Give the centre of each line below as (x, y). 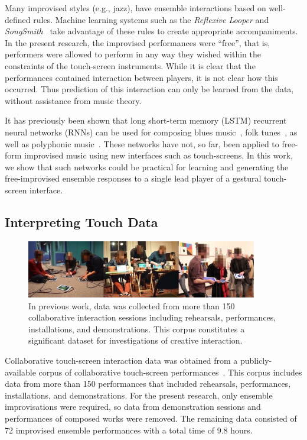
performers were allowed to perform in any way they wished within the (133, 54)
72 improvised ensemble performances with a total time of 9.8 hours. (129, 430)
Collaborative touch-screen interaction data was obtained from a (121, 360)
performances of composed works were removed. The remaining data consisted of (151, 418)
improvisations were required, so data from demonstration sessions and (133, 407)
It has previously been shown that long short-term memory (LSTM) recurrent (146, 120)
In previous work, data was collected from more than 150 (132, 305)
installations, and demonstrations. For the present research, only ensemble (139, 395)
